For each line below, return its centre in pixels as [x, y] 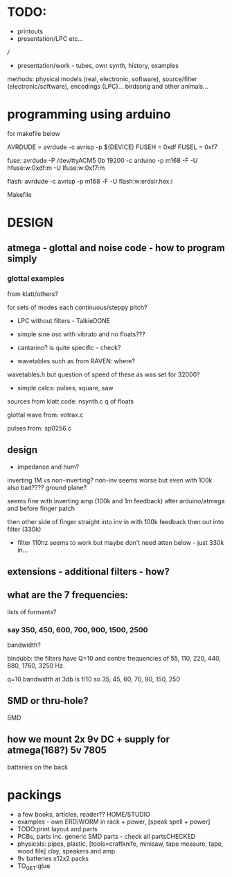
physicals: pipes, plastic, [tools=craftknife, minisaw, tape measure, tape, [120, 844]
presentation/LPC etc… [50, 38]
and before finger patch [41, 508]
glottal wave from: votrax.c [45, 415]
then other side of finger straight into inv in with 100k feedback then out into [116, 521]
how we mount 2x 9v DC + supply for [89, 739]
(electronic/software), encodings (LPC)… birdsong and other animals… [108, 86]
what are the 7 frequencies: [68, 595]
